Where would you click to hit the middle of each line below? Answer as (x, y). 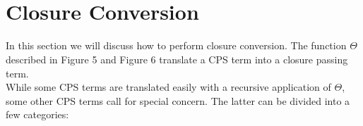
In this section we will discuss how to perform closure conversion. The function (176, 45)
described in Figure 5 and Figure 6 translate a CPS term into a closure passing (177, 59)
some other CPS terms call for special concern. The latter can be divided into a (178, 100)
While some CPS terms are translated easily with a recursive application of (168, 87)
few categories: (37, 114)
